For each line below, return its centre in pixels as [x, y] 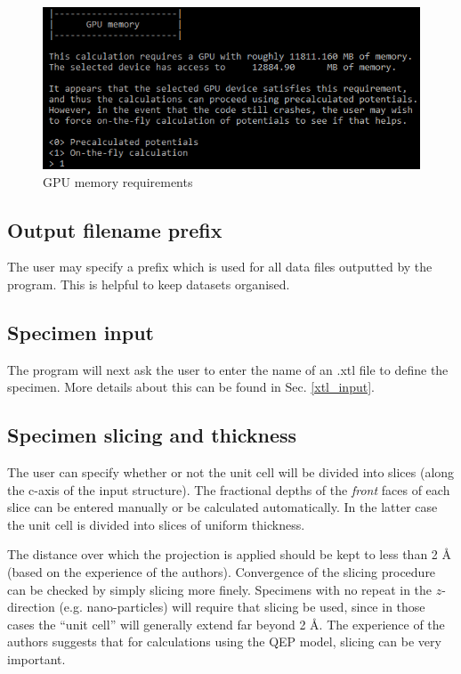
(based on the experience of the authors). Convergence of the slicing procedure [222, 572]
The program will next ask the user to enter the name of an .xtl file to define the [228, 369]
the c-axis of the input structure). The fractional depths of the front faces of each [229, 489]
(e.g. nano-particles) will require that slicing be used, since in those [242, 607]
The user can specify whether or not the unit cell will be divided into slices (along [231, 472]
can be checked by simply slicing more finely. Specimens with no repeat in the [220, 589]
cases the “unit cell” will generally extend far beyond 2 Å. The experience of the [226, 624]
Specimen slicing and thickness [152, 435]
